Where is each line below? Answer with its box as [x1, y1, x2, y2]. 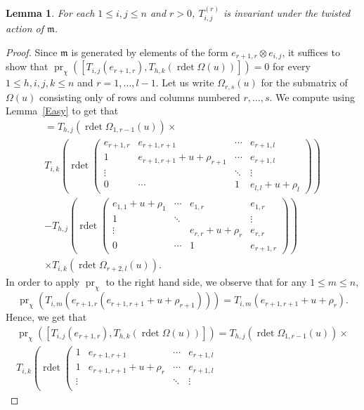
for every [273, 59, 311, 74]
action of [6, 21, 44, 36]
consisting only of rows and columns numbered [39, 89, 240, 104]
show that [6, 59, 48, 74]
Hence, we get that [6, 310, 87, 324]
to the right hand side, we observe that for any [105, 275, 307, 289]
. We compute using [269, 89, 355, 104]
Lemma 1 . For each [6, 5, 95, 20]
